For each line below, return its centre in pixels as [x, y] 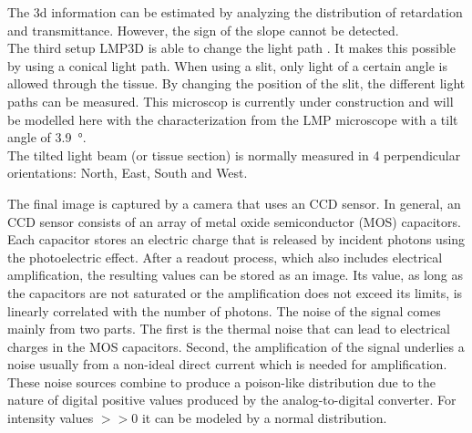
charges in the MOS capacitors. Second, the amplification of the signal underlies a [236, 346]
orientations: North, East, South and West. [128, 173]
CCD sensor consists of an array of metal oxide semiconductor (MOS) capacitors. [234, 221]
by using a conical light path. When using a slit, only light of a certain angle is [227, 65]
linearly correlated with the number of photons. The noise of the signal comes [224, 310]
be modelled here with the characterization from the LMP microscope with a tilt [233, 119]
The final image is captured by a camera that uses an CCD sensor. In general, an [234, 203]
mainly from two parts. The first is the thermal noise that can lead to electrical [229, 329]
